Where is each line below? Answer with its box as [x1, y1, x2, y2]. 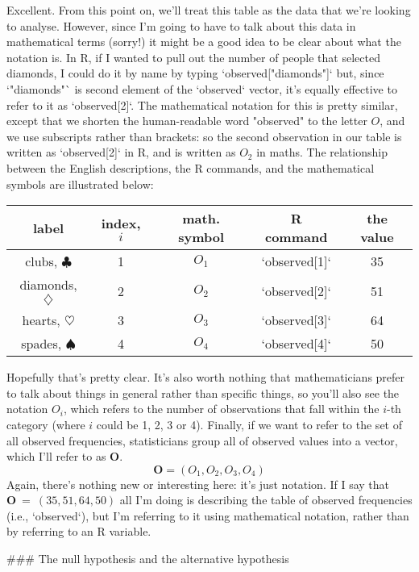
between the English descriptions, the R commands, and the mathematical [6, 159, 375, 176]
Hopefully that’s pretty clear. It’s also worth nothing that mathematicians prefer [6, 369, 405, 386]
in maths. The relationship [256, 144, 388, 161]
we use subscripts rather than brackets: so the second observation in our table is [6, 127, 402, 144]
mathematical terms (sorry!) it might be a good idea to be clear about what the [6, 33, 401, 50]
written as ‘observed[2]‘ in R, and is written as [6, 144, 236, 161]
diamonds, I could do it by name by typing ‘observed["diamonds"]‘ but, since [6, 65, 384, 81]
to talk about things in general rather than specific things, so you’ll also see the [6, 384, 400, 401]
